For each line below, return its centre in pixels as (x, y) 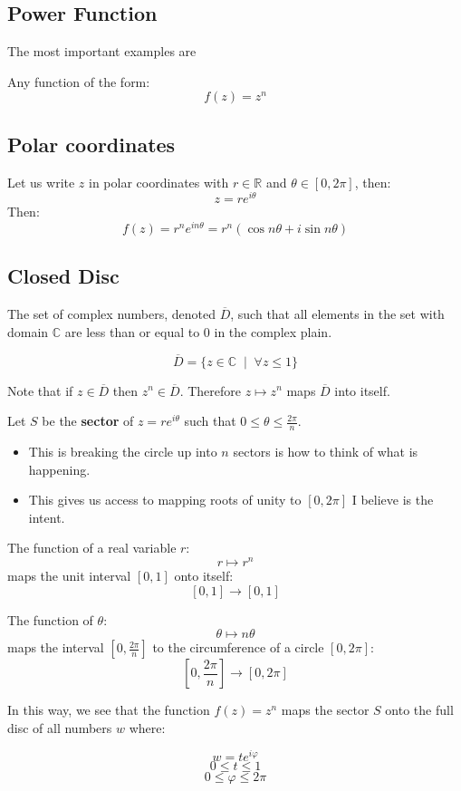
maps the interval (56, 647)
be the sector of (88, 421)
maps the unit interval (69, 576)
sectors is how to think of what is (326, 451)
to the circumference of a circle (238, 647)
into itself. (362, 390)
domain (28, 331)
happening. (59, 469)
